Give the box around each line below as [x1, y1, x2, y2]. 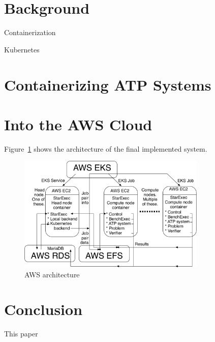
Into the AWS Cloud [4, 113, 152, 134]
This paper [4, 328, 38, 339]
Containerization [4, 27, 56, 38]
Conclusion [4, 299, 83, 320]
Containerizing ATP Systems [4, 74, 211, 95]
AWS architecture [24, 269, 80, 279]
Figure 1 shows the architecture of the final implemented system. [4, 143, 207, 154]
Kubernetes [4, 44, 40, 54]
